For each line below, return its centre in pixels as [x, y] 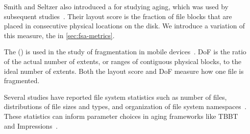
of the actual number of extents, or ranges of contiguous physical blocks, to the [123, 61]
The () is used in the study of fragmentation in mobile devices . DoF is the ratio [125, 52]
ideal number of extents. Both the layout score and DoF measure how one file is [124, 71]
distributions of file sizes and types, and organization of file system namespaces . [125, 106]
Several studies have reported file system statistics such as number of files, [115, 97]
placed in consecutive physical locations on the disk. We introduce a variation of [125, 26]
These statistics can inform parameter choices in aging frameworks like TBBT [121, 116]
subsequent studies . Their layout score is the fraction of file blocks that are [118, 16]
